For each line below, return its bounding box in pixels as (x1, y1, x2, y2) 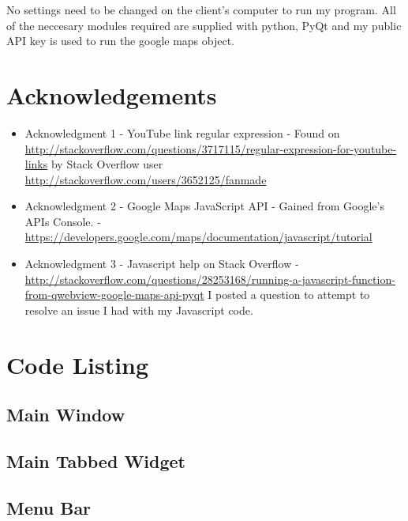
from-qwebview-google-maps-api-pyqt (24, 286, 204, 303)
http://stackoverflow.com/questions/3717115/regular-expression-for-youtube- (24, 140, 397, 157)
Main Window (6, 402, 125, 427)
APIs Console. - (24, 213, 101, 229)
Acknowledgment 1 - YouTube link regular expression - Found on (24, 124, 340, 141)
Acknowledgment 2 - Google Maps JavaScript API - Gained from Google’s (24, 198, 384, 214)
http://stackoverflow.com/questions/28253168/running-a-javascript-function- (24, 270, 395, 287)
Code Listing (6, 348, 149, 380)
